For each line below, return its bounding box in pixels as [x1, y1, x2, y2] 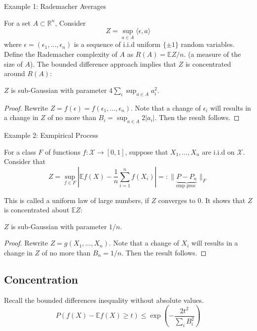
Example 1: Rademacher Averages [4, 1, 107, 11]
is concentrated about [4, 205, 70, 215]
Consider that [4, 156, 46, 166]
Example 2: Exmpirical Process [4, 129, 98, 140]
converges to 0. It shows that [158, 195, 246, 205]
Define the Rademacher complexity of [4, 49, 117, 59]
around [4, 68, 25, 79]
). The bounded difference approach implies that [30, 58, 177, 69]
